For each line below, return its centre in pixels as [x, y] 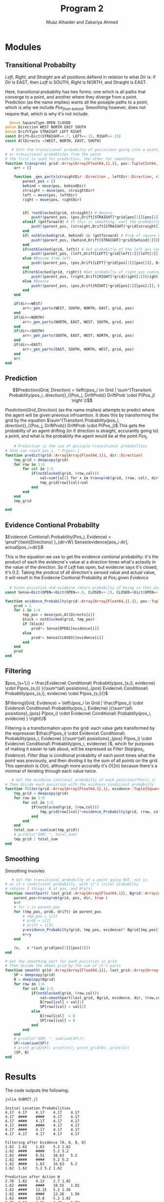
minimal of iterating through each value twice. [51, 771]
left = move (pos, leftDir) [50, 195]
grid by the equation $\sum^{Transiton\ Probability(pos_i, [62, 420]
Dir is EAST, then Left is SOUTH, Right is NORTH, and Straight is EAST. [76, 82]
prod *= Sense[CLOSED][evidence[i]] [67, 638]
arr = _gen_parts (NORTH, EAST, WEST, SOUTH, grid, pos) [78, 322]
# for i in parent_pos [37, 907]
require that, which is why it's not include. [47, 114]
